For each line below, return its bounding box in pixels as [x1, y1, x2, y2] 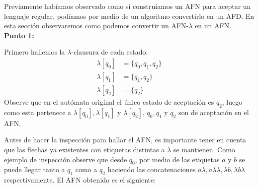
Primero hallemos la [4, 47, 65, 57]
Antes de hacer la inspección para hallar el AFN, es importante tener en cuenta [4, 134, 247, 145]
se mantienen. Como [173, 144, 235, 155]
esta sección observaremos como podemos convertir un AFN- [4, 20, 189, 31]
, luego [222, 97, 243, 107]
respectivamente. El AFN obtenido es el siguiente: [4, 175, 156, 185]
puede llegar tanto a [4, 164, 65, 175]
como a [75, 164, 97, 175]
